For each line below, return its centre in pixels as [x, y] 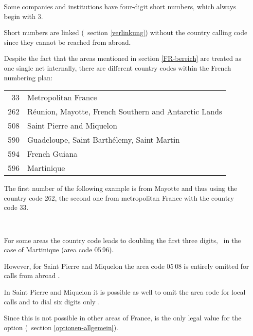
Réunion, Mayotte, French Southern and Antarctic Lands [125, 112]
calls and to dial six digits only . [52, 301]
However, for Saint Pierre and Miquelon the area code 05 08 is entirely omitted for [126, 266]
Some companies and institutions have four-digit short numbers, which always [120, 6]
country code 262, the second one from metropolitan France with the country [119, 197]
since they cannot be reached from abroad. [67, 42]
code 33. [16, 207]
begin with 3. [24, 16]
